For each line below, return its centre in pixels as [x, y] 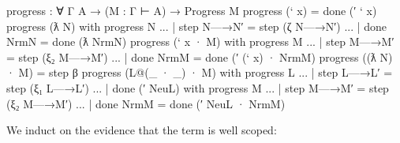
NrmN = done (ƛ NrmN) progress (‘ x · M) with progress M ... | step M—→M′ [200, 41]
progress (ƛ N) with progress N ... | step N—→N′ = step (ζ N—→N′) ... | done [197, 26]
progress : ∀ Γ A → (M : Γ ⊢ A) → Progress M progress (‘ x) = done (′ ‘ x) [192, 10]
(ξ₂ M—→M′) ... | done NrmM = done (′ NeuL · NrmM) [146, 103]
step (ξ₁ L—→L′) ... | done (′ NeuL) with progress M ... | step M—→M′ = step [198, 87]
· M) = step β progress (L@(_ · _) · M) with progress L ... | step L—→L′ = [200, 72]
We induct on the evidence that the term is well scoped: [142, 130]
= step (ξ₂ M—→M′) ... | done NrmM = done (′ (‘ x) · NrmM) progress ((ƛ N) [200, 56]
